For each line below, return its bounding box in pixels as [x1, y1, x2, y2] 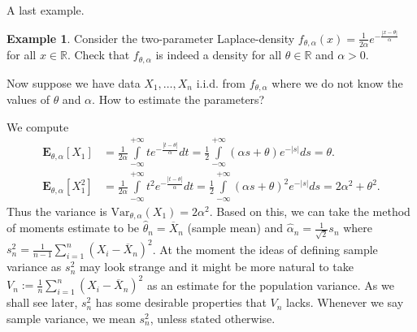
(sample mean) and [187, 219, 284, 236]
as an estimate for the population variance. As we [146, 276, 394, 293]
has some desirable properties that [95, 294, 267, 311]
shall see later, [7, 294, 78, 311]
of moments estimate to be [7, 219, 140, 236]
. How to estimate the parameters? [92, 91, 265, 108]
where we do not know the [271, 74, 403, 91]
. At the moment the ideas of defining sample [152, 240, 378, 257]
